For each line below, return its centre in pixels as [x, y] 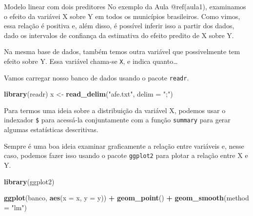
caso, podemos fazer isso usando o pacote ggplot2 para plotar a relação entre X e [126, 155]
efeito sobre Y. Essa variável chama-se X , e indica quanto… [91, 61]
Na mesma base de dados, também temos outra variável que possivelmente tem [122, 51]
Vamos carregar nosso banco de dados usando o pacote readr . [97, 77]
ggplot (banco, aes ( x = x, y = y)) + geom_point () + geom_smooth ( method [126, 198]
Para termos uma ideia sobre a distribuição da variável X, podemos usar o [115, 110]
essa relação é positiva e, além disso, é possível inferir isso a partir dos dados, [119, 26]
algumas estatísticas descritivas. [51, 129]
